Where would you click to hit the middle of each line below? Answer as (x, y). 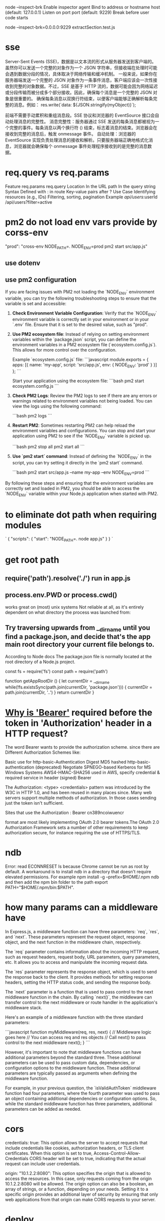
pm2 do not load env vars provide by (81, 222)
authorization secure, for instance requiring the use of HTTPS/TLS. (73, 833)
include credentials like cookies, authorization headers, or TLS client (74, 1148)
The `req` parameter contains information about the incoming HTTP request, (82, 952)
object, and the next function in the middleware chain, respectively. (73, 942)
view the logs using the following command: (57, 406)
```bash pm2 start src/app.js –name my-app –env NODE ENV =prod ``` (81, 473)
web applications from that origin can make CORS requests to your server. (81, 1200)
